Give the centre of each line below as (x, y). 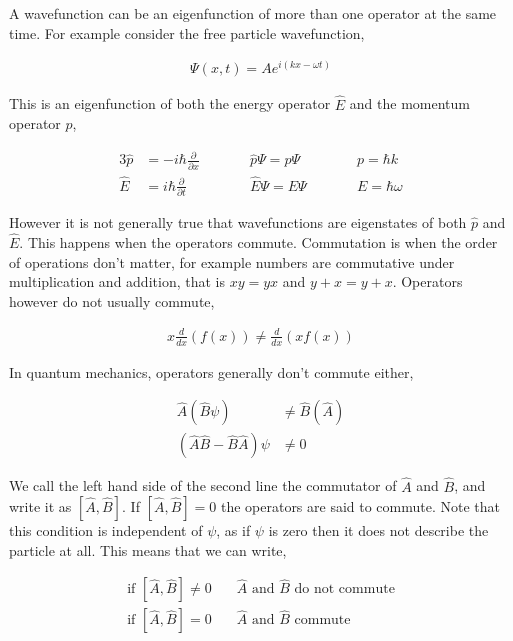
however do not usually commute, (112, 300)
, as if (233, 530)
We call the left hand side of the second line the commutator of (203, 485)
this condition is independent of (106, 530)
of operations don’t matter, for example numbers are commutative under (232, 261)
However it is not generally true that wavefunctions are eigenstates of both (238, 222)
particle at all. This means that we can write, (148, 549)
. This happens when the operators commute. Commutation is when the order (258, 241)
